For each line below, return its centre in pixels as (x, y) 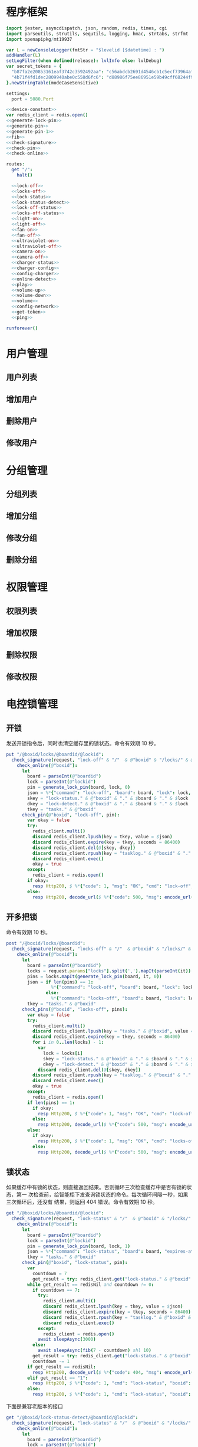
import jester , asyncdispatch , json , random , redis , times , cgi (87, 28)
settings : (18, 93)
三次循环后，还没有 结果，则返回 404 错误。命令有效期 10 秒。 (82, 1202)
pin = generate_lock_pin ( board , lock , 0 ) (79, 788)
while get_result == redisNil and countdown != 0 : (91, 1285)
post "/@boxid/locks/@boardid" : (46, 943)
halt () (25, 175)
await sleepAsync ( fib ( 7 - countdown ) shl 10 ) (94, 1350)
